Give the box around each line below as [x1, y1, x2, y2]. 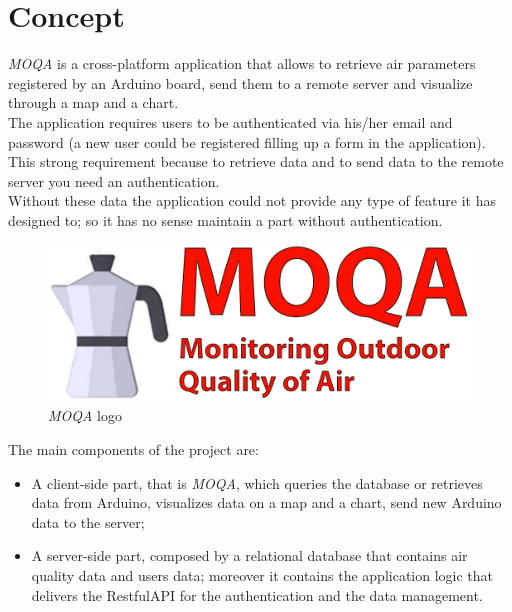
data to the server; [31, 511, 145, 532]
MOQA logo [48, 405, 122, 426]
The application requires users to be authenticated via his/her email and [8, 111, 453, 132]
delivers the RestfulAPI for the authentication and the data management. [31, 584, 483, 605]
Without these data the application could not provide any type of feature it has [8, 190, 496, 211]
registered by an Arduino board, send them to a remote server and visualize [8, 72, 473, 93]
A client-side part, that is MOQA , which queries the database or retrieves [31, 472, 483, 493]
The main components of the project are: [8, 439, 259, 459]
